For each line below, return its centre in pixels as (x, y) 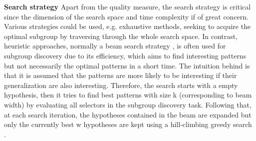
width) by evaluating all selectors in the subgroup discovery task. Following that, (128, 104)
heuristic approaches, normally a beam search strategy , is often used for (115, 46)
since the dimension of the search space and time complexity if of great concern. (126, 16)
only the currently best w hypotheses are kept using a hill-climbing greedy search (128, 124)
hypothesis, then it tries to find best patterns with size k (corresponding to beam (128, 95)
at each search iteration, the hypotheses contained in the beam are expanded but (128, 114)
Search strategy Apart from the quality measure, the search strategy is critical (128, 6)
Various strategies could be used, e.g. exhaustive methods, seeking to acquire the (128, 26)
